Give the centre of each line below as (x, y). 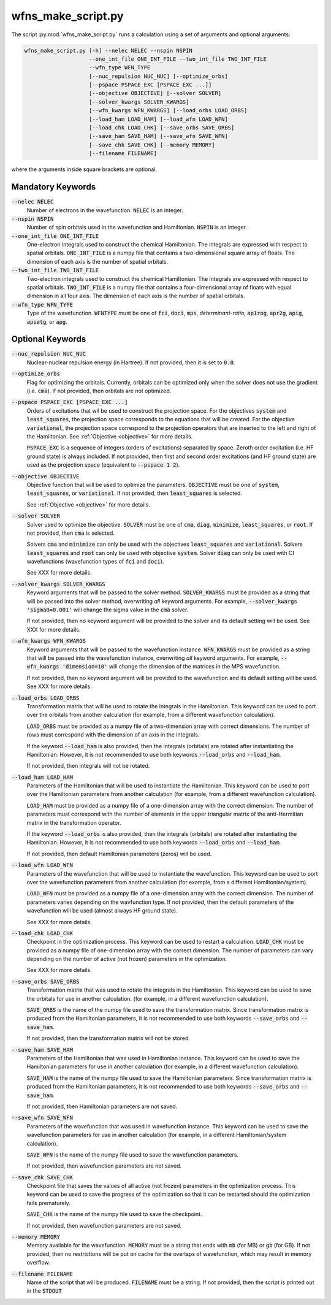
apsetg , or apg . (47, 321)
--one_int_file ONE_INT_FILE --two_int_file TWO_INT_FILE (178, 59)
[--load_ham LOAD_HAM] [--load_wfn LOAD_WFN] (158, 119)
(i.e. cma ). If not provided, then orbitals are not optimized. (99, 391)
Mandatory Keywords (54, 187)
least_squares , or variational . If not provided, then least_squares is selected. (134, 493)
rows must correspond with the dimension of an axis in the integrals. (113, 735)
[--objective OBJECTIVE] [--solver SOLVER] (155, 93)
